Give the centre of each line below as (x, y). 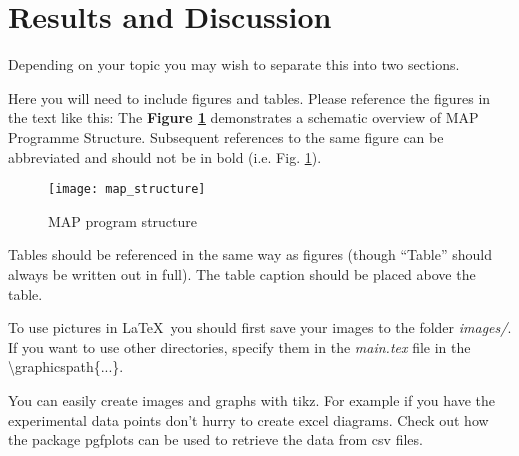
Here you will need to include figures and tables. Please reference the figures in (249, 97)
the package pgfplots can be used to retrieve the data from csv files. (215, 439)
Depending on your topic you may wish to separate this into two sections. (234, 64)
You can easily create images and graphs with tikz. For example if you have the (252, 399)
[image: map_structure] (127, 189)
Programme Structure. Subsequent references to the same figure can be (226, 136)
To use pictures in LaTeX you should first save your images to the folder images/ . (260, 327)
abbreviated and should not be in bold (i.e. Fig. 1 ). (165, 156)
